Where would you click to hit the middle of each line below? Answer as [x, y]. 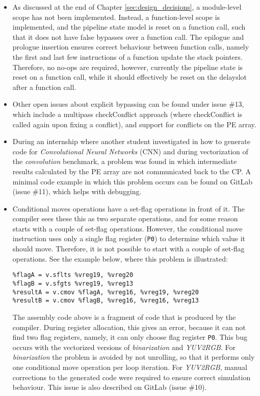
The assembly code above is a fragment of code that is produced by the [124, 317]
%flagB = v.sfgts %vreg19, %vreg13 [73, 283]
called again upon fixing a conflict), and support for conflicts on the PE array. [134, 124]
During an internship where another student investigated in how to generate [131, 141]
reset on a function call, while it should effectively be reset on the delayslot [130, 77]
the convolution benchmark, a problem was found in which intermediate [125, 161]
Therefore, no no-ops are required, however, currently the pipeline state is [128, 67]
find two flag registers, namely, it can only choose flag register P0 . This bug [130, 337]
